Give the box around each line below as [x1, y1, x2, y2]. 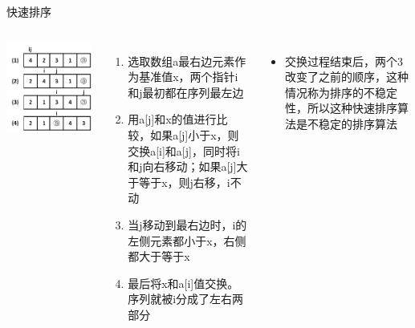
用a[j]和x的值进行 [128, 111, 217, 128]
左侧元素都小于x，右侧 [128, 232, 246, 249]
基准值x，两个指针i [139, 68, 238, 85]
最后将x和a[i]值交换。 [128, 274, 239, 291]
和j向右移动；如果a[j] [128, 158, 237, 175]
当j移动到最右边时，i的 [128, 216, 247, 233]
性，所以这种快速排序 [285, 99, 398, 116]
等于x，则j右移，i [139, 173, 230, 190]
